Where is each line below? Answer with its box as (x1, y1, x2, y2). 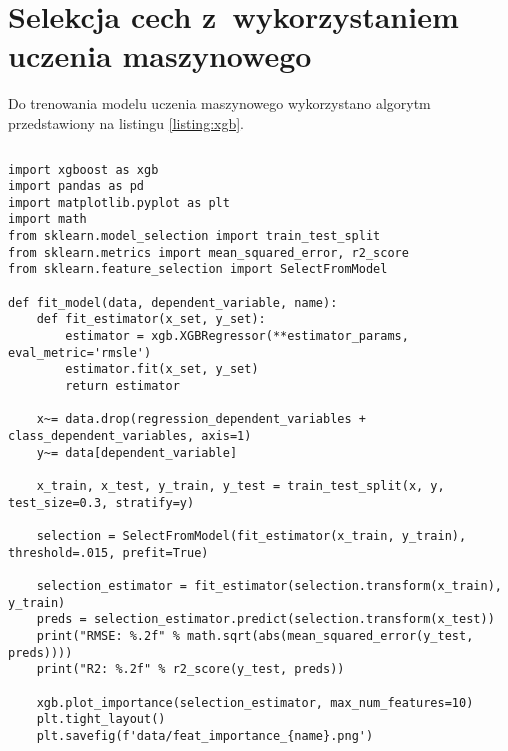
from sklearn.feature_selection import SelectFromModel (8, 262, 388, 277)
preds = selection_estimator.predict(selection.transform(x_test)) (36, 612, 495, 627)
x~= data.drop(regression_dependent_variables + (36, 412, 366, 427)
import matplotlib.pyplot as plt (8, 195, 230, 210)
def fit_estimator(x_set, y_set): (36, 312, 266, 327)
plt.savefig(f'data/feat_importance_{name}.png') (36, 728, 374, 743)
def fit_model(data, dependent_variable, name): (8, 295, 338, 310)
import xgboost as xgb (8, 162, 159, 177)
